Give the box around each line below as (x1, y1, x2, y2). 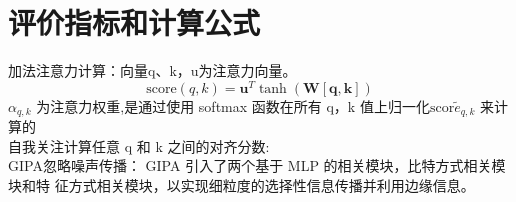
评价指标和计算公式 (8, 2, 261, 43)
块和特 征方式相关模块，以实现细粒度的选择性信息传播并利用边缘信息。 (8, 175, 475, 196)
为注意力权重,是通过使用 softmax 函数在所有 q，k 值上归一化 (36, 95, 430, 116)
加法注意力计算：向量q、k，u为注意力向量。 (8, 60, 297, 81)
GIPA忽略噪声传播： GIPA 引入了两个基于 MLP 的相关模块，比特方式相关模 (8, 155, 506, 176)
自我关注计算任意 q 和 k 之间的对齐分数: (8, 135, 270, 156)
